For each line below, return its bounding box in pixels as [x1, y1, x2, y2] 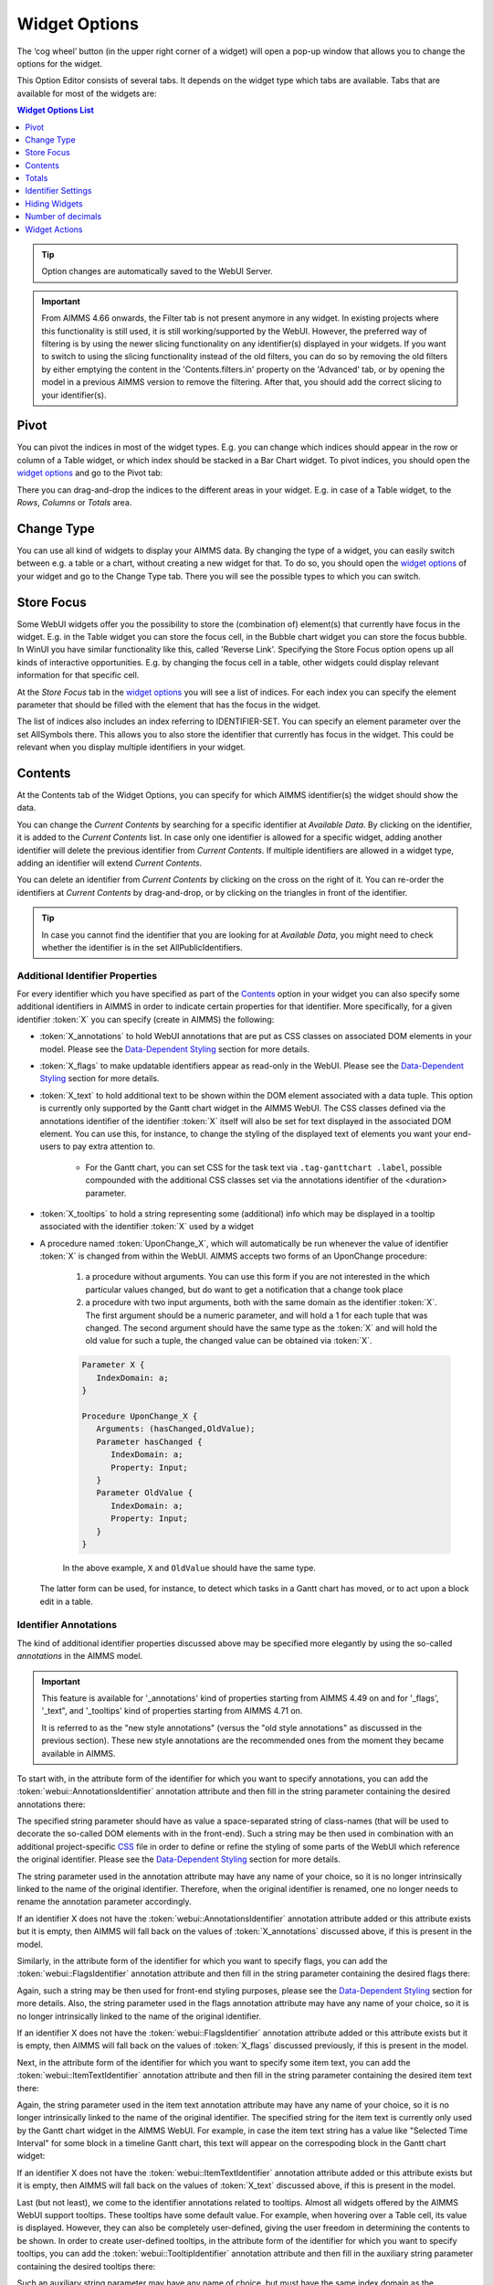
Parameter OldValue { [96, 1488, 194, 1498]
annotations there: [16, 1799, 86, 1810]
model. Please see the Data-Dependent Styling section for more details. [39, 1043, 310, 1055]
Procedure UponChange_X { [81, 1410, 198, 1421]
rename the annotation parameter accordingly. [16, 1897, 192, 1908]
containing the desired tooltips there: [16, 2260, 156, 2271]
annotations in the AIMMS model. [16, 1651, 143, 1662]
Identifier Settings [25, 186, 92, 197]
